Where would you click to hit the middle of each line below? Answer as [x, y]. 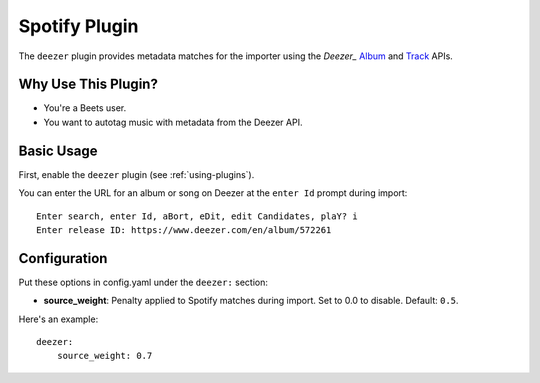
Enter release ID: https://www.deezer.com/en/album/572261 [184, 229]
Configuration [63, 258]
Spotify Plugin [78, 26]
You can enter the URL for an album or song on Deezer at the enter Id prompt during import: [213, 193]
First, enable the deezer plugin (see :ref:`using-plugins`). [136, 174]
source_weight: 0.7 [104, 356]
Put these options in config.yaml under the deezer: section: [143, 282]
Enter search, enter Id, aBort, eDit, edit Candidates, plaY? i [197, 216]
